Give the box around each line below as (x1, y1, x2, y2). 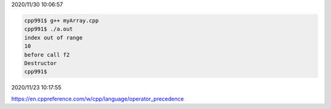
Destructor (24, 60, 57, 66)
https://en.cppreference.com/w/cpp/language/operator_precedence (11, 95, 184, 102)
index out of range (24, 34, 83, 41)
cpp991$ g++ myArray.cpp (24, 17, 99, 24)
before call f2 (24, 51, 70, 58)
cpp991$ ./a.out (24, 26, 74, 33)
